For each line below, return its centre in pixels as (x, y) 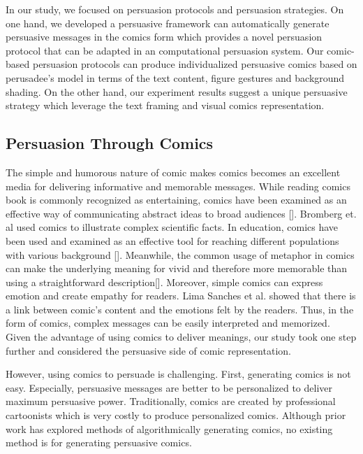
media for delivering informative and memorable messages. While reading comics (178, 186)
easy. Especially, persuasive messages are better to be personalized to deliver (169, 387)
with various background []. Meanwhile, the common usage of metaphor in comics (180, 254)
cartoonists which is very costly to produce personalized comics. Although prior (176, 415)
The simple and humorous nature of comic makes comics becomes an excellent (173, 172)
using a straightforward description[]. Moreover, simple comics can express (164, 282)
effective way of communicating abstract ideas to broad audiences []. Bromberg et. (181, 213)
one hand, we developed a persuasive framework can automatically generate (168, 23)
